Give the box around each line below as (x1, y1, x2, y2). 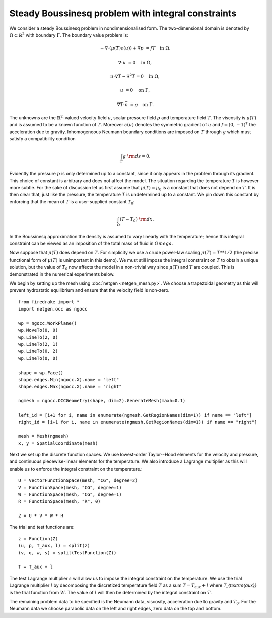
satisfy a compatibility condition (9, 136, 76, 142)
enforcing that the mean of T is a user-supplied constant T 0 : (9, 198, 135, 206)
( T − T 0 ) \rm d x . (119, 216, 154, 223)
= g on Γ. (130, 101, 154, 107)
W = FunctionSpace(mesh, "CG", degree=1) (18, 491, 122, 497)
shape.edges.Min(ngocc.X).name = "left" (18, 377, 119, 383)
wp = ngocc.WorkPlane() (18, 320, 77, 326)
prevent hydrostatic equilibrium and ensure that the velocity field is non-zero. (9, 287, 170, 293)
